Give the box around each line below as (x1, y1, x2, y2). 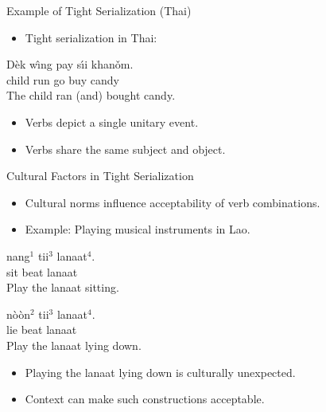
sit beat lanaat (6, 263, 78, 280)
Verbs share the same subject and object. (25, 140, 226, 157)
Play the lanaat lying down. (6, 336, 142, 353)
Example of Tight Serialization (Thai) (6, 2, 192, 18)
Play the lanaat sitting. (6, 279, 119, 296)
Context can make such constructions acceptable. (25, 390, 265, 407)
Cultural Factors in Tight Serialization (6, 167, 194, 184)
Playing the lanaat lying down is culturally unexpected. (25, 363, 296, 380)
